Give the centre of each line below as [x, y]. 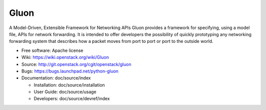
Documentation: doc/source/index [56, 78]
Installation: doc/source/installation [69, 85]
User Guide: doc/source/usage [65, 92]
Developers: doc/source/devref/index [72, 99]
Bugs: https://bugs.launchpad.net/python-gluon [70, 71]
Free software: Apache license [52, 50]
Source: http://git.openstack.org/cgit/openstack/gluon [76, 64]
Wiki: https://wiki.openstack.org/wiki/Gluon [65, 57]
